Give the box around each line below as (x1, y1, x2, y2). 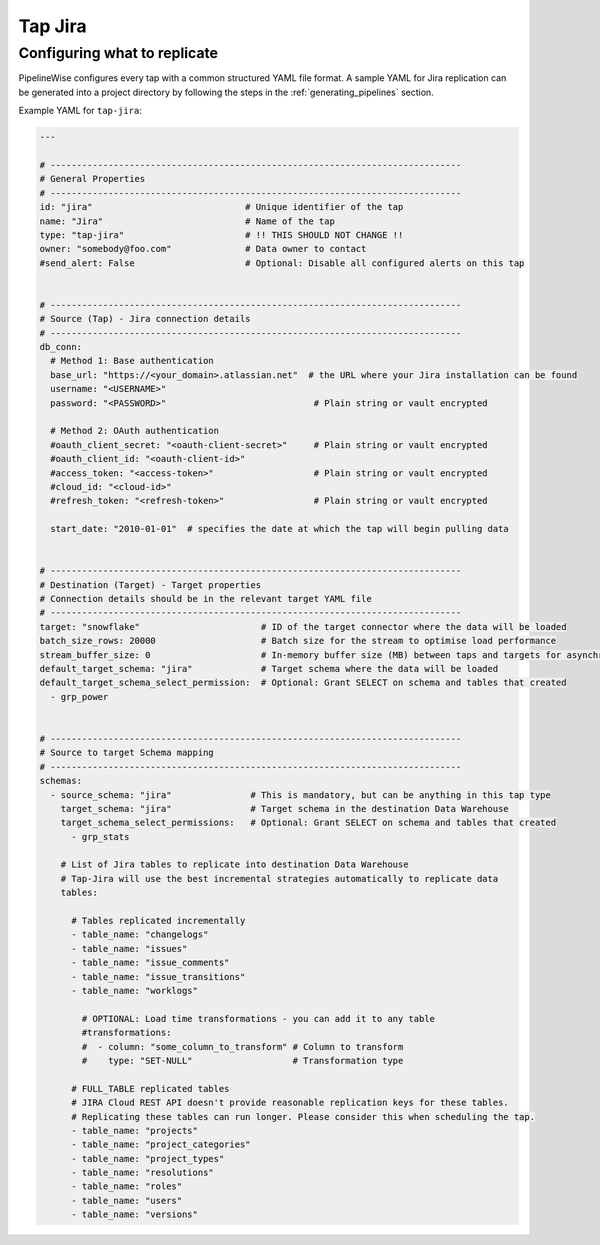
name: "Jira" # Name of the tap (39, 215, 335, 227)
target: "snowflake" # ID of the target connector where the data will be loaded (39, 621, 567, 632)
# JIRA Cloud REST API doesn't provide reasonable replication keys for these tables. (71, 1097, 509, 1109)
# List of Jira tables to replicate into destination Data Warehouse (60, 859, 409, 870)
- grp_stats (71, 831, 130, 842)
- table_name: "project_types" (71, 1153, 225, 1164)
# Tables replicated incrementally (71, 915, 246, 927)
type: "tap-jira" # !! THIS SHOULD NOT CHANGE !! (39, 229, 404, 240)
